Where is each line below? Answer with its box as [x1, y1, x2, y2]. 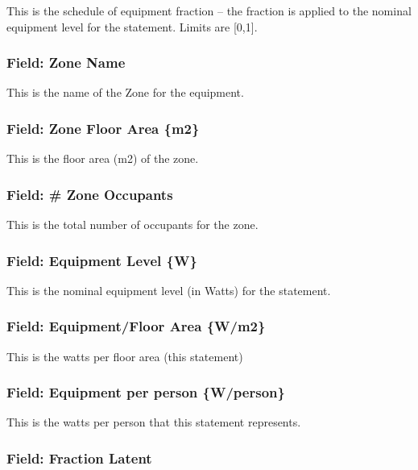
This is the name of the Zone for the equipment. [6, 84, 244, 101]
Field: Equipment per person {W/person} [6, 382, 285, 402]
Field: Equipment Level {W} [6, 250, 197, 270]
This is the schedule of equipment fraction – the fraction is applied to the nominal [6, 2, 412, 19]
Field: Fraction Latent [6, 447, 152, 468]
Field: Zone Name [6, 52, 126, 73]
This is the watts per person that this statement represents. [6, 414, 301, 430]
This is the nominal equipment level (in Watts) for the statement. [6, 281, 331, 298]
